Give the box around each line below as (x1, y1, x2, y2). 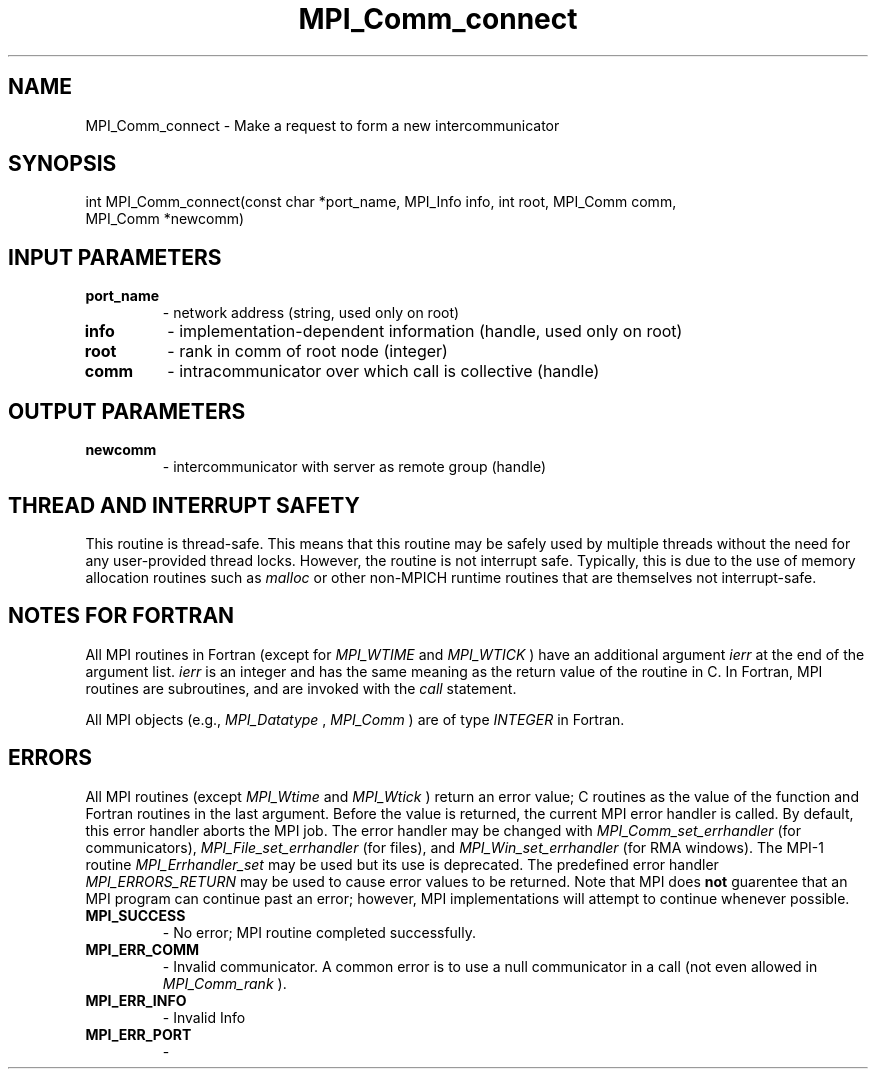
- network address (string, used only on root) (162, 304, 460, 322)
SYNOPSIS (8, 151, 117, 177)
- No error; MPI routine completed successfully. (162, 923, 477, 941)
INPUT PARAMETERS (8, 244, 222, 270)
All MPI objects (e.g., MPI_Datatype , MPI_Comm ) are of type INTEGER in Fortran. (85, 710, 625, 728)
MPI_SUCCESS (85, 906, 186, 924)
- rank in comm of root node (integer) (167, 341, 448, 362)
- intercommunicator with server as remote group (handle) (162, 458, 547, 476)
